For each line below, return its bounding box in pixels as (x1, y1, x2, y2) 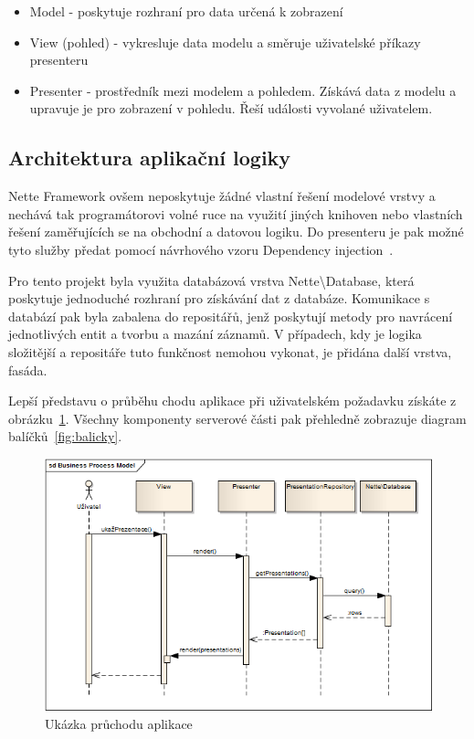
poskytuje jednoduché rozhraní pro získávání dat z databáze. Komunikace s (8, 289, 430, 308)
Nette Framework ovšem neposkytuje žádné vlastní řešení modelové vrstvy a (8, 186, 436, 206)
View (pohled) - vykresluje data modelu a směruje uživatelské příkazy (29, 32, 421, 51)
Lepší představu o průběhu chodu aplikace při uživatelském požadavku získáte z (8, 391, 457, 410)
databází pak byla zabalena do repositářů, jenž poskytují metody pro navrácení (8, 306, 453, 325)
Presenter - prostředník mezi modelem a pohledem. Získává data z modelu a (29, 80, 457, 100)
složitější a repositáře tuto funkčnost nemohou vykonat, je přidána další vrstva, (8, 342, 452, 361)
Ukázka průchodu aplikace (45, 713, 193, 733)
